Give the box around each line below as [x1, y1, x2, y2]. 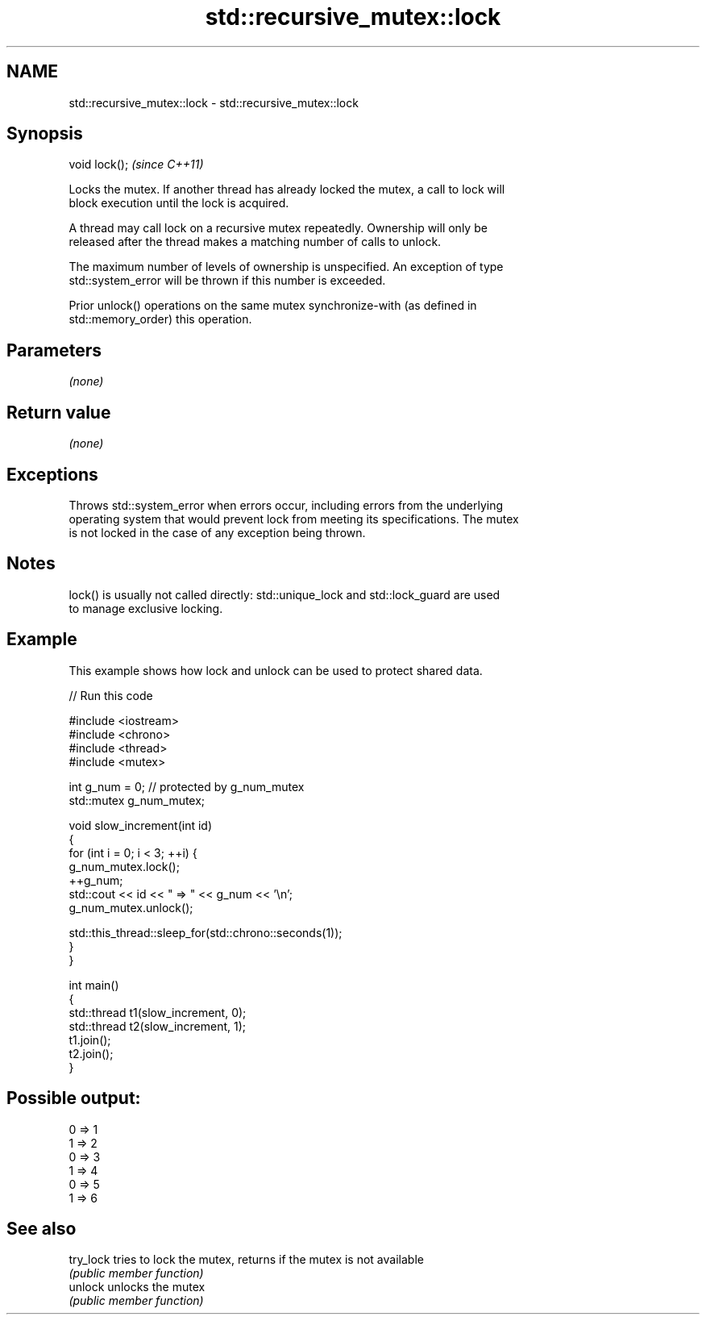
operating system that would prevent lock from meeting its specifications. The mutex [69, 511, 519, 526]
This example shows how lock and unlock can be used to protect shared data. [69, 663, 483, 677]
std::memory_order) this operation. [69, 312, 252, 327]
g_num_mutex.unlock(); [69, 900, 193, 915]
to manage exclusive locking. [69, 601, 223, 615]
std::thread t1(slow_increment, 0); [69, 1005, 247, 1019]
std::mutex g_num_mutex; [69, 793, 206, 807]
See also [6, 1218, 77, 1239]
